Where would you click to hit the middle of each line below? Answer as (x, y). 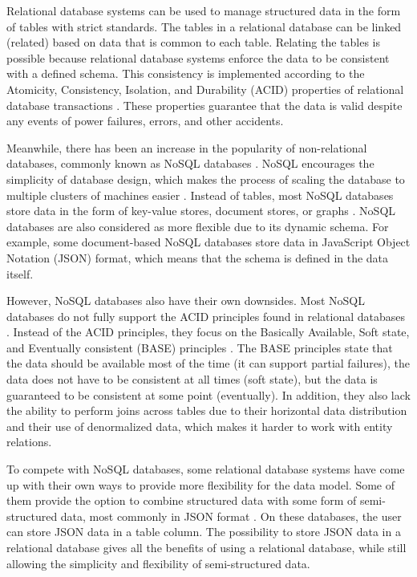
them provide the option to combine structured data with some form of (182, 500)
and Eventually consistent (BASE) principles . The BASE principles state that (200, 347)
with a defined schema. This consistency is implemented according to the (186, 73)
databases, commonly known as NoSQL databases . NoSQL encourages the (190, 163)
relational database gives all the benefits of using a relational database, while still (206, 547)
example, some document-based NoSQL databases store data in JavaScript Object (208, 242)
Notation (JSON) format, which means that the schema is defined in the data (198, 257)
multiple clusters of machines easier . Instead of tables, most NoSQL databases (200, 195)
